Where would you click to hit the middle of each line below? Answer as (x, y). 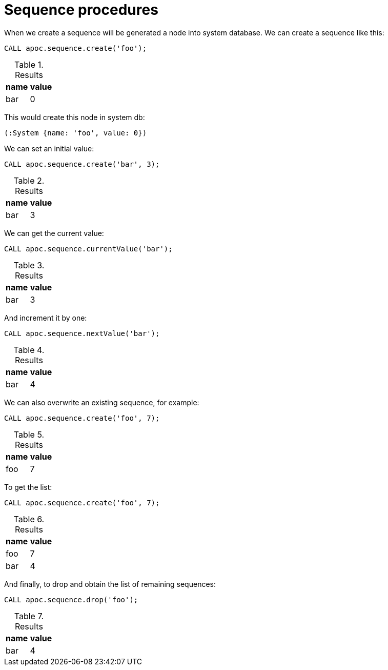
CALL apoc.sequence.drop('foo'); (71, 599)
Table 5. (29, 434)
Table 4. (29, 350)
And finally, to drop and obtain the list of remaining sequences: (110, 584)
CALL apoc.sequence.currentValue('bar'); (88, 249)
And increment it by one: (46, 318)
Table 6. (29, 519)
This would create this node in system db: (75, 117)
